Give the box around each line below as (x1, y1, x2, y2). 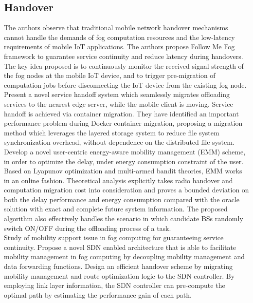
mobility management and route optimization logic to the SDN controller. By (4, 270, 235, 281)
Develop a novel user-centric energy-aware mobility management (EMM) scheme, (4, 146, 246, 156)
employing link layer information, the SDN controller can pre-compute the (4, 280, 225, 290)
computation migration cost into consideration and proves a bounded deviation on (4, 185, 249, 195)
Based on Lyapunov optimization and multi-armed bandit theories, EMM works (4, 166, 242, 176)
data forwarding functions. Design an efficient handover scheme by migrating (4, 261, 233, 271)
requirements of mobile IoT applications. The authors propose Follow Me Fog (4, 41, 235, 52)
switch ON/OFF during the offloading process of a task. (4, 223, 171, 233)
